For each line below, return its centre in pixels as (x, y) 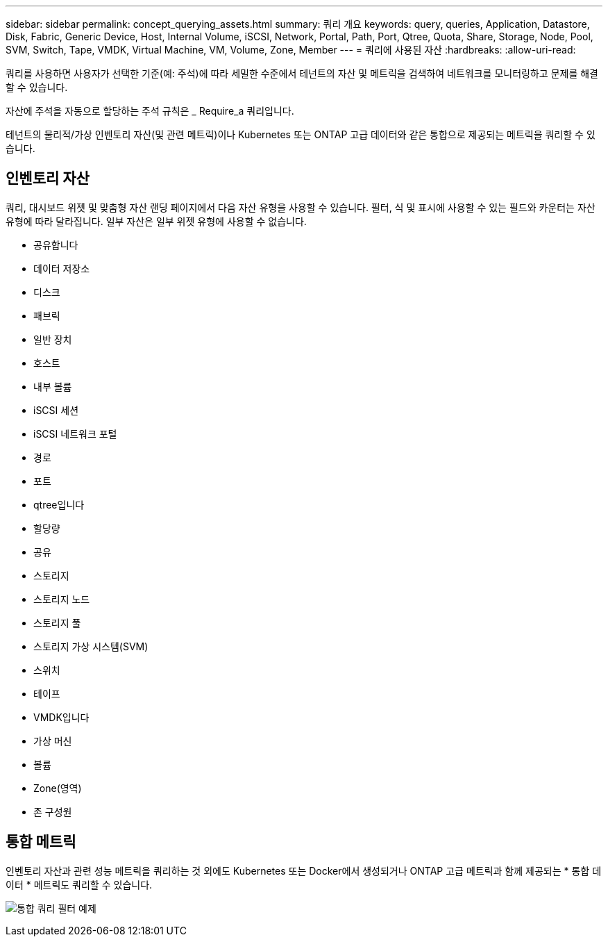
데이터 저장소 (62, 268)
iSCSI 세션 (56, 410)
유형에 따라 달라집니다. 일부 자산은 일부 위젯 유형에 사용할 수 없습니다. (156, 221)
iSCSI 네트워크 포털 (75, 433)
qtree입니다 (59, 504)
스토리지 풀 (57, 622)
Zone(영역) (58, 788)
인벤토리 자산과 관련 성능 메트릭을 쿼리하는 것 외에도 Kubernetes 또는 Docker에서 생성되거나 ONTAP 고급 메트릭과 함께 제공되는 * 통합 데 (304, 870)
